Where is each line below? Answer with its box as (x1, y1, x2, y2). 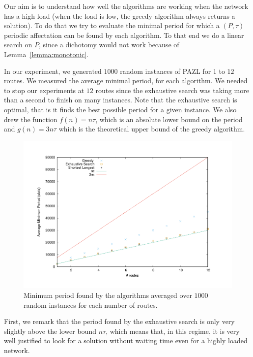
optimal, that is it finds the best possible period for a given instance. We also (4, 104, 237, 114)
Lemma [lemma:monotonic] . (4, 49, 89, 59)
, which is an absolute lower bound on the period (95, 114, 243, 124)
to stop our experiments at (4, 85, 84, 95)
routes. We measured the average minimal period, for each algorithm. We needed (4, 75, 248, 86)
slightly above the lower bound (4, 325, 96, 336)
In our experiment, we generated (4, 65, 102, 76)
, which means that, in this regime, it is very (106, 325, 240, 336)
